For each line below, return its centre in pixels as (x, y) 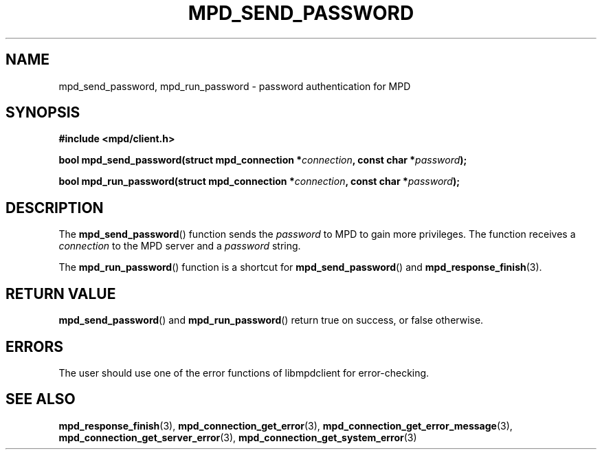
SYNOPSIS (43, 113)
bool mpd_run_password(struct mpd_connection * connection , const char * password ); (259, 181)
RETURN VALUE (61, 293)
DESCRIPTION (55, 208)
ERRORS (35, 346)
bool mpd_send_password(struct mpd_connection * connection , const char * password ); (263, 160)
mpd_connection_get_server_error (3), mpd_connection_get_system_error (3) (238, 437)
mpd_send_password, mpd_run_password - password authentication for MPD (235, 86)
